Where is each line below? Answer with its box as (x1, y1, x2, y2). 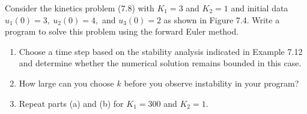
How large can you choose (19, 76, 114, 89)
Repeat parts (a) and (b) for (19, 97, 124, 109)
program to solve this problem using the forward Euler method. (5, 25, 239, 38)
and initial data (231, 2, 288, 14)
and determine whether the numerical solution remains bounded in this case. (19, 57, 302, 69)
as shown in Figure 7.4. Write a (163, 13, 280, 26)
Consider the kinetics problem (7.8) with (5, 2, 154, 14)
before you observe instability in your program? (124, 76, 299, 89)
